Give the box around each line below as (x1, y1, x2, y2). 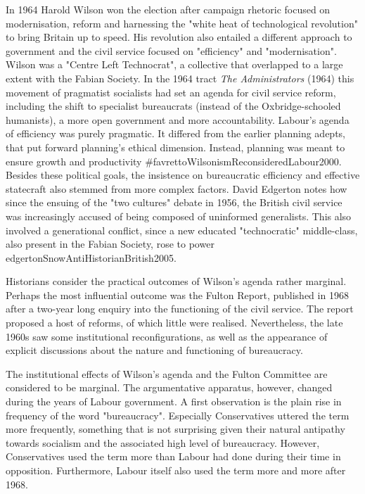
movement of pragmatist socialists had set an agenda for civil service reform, (6, 84, 336, 99)
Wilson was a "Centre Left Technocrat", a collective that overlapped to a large (6, 57, 343, 72)
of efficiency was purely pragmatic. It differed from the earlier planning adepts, (6, 126, 345, 141)
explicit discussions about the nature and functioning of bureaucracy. (6, 343, 303, 357)
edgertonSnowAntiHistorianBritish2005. (6, 250, 177, 265)
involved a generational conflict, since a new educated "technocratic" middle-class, (6, 222, 358, 237)
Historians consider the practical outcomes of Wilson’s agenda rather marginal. (6, 274, 347, 289)
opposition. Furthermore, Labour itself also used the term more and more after (6, 463, 346, 477)
